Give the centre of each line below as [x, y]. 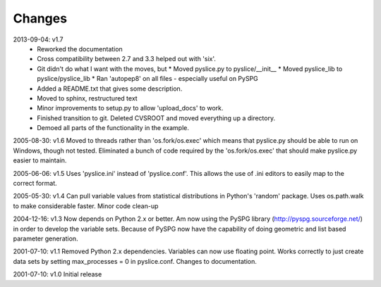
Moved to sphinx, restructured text [87, 98]
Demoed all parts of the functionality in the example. [113, 128]
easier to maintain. [40, 160]
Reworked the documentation [80, 49]
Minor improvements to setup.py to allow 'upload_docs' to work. [130, 108]
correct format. [35, 184]
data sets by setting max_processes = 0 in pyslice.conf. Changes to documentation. [135, 261]
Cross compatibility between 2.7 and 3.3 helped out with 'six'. [127, 59]
